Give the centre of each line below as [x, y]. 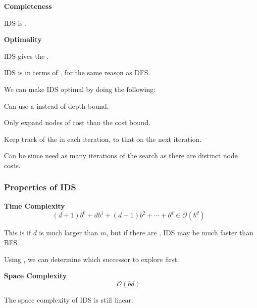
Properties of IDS [40, 187]
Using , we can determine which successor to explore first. [92, 259]
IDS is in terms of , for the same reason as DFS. [77, 72]
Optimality [23, 39]
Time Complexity [34, 205]
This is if [18, 233]
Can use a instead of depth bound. [56, 106]
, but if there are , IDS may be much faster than [180, 233]
